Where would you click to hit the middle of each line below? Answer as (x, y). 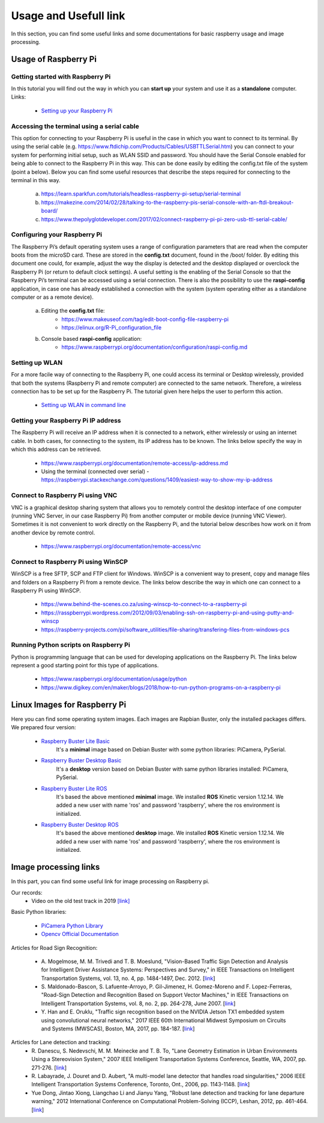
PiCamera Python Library (72, 925)
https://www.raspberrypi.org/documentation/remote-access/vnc (121, 546)
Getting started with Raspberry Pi (61, 76)
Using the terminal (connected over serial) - (95, 471)
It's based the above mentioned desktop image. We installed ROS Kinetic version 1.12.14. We (170, 833)
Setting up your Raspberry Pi (77, 111)
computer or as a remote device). (52, 297)
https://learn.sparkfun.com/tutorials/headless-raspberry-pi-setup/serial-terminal (141, 194)
